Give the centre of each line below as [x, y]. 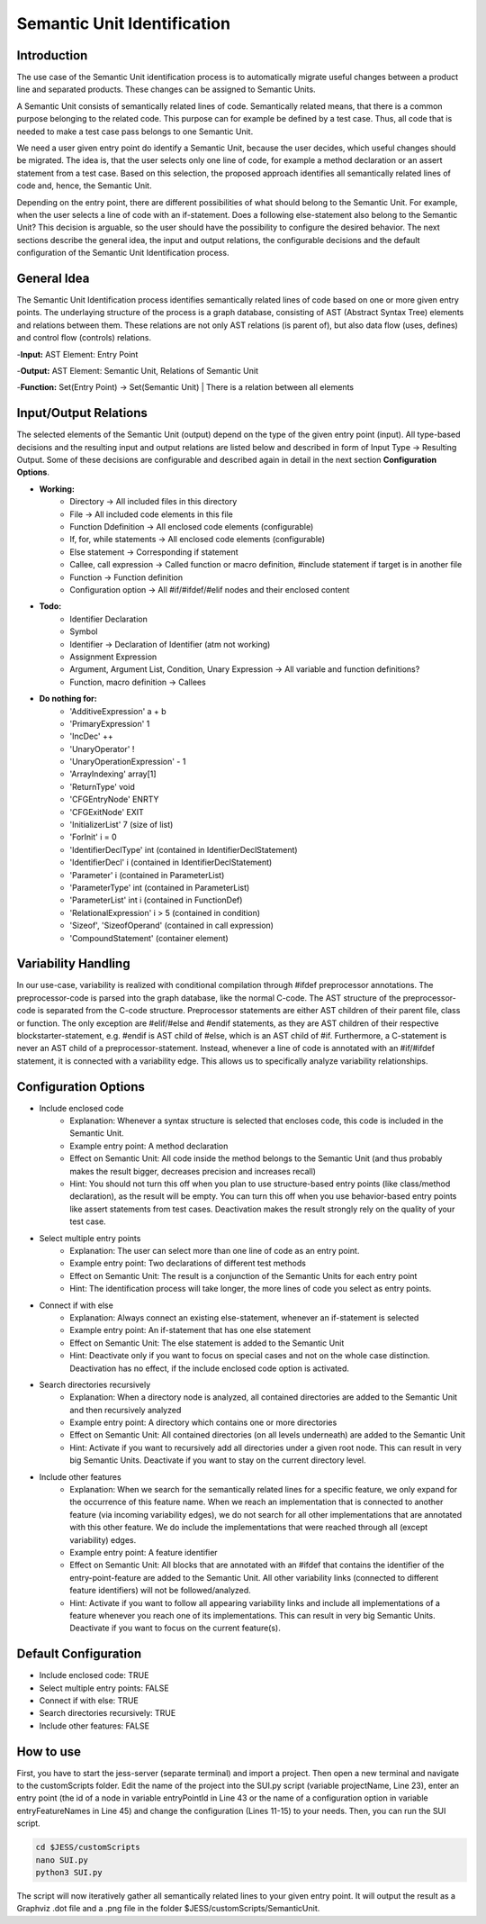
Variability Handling [73, 964]
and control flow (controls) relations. [84, 338]
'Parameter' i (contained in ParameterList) [147, 875]
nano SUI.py [62, 1860]
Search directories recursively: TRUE [108, 1713]
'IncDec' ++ [91, 736]
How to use [49, 1752]
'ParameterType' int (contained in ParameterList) [160, 887]
